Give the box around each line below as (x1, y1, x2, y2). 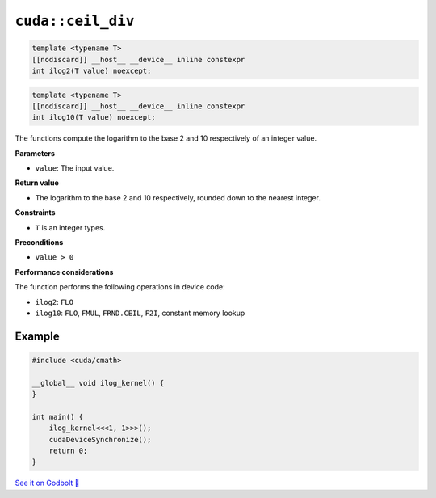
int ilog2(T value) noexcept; (31, 65, 152, 75)
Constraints (15, 208, 56, 217)
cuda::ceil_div (15, 12, 135, 30)
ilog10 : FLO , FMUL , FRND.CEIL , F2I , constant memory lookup (35, 308, 245, 318)
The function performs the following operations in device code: (15, 282, 225, 292)
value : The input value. (35, 163, 115, 173)
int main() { (31, 412, 84, 421)
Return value (15, 178, 60, 188)
